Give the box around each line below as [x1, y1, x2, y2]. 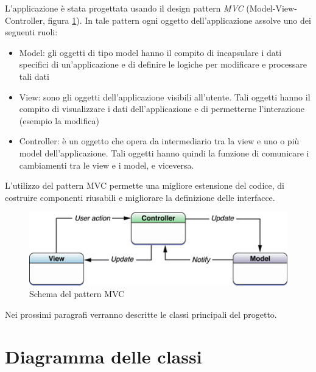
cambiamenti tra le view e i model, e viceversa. [19, 158, 194, 171]
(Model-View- [246, 2, 297, 14]
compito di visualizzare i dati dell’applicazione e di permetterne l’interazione [19, 102, 304, 115]
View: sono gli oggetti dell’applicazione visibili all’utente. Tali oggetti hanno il [19, 90, 311, 103]
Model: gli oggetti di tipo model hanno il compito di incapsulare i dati [19, 46, 282, 58]
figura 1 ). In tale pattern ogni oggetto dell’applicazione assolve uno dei [47, 13, 311, 26]
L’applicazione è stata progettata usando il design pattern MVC [5, 2, 244, 14]
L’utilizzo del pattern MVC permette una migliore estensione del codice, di [5, 179, 284, 192]
